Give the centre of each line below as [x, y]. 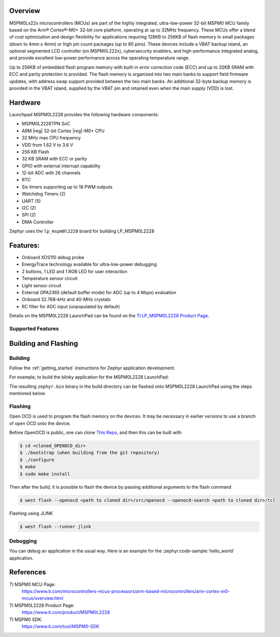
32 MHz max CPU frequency [51, 138]
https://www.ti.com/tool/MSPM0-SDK [60, 626]
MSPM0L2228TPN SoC [46, 124]
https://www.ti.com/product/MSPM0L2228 [66, 612]
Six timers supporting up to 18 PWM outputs [67, 187]
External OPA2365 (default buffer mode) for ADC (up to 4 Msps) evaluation [99, 293]
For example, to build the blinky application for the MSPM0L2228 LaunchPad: [89, 377]
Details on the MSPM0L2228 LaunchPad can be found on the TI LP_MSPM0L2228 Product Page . [109, 316]
